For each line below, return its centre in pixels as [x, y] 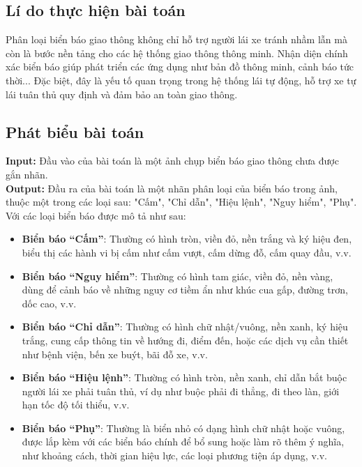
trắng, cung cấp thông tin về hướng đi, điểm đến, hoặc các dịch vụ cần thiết [185, 340]
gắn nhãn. [27, 174]
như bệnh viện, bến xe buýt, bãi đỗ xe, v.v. [115, 354]
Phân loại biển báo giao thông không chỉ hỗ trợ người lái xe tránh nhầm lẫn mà [176, 39]
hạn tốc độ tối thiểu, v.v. [76, 405]
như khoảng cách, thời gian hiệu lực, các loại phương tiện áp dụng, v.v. [174, 455]
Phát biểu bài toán [75, 131]
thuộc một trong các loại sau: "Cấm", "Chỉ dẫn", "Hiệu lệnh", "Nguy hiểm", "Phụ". [181, 202]
